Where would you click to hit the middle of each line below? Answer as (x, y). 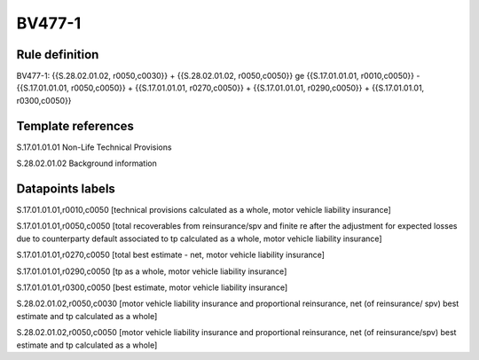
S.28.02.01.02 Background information (86, 163)
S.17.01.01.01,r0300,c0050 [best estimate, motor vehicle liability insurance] (152, 287)
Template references (75, 125)
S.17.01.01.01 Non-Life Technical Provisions (94, 147)
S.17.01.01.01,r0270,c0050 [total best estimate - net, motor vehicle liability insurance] (171, 255)
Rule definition (58, 55)
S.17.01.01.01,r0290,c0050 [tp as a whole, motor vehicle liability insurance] (152, 271)
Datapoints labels (66, 188)
